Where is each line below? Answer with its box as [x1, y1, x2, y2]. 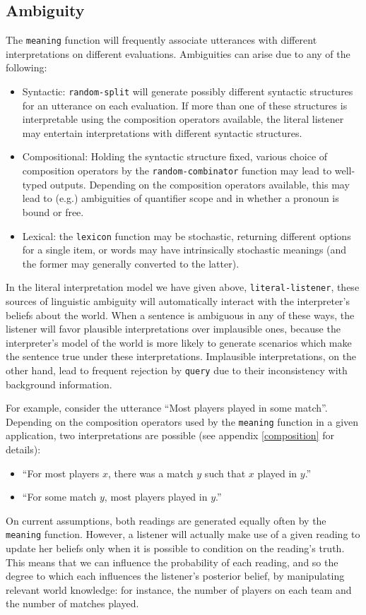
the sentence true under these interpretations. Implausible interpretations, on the [6, 349, 357, 364]
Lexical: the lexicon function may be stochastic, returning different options [22, 228, 351, 243]
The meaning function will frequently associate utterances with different [6, 32, 317, 47]
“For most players [22, 465, 100, 480]
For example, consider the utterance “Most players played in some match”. [6, 400, 328, 415]
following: [6, 60, 47, 75]
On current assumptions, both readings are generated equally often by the [6, 513, 326, 527]
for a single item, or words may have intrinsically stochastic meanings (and [22, 242, 347, 257]
